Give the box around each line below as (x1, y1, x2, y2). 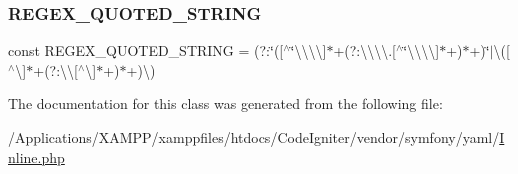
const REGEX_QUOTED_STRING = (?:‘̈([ (8, 40, 284, 61)
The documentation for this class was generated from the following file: (8, 93, 443, 114)
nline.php (8, 146, 65, 167)
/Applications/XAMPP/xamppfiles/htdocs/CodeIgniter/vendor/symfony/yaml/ (8, 127, 500, 147)
